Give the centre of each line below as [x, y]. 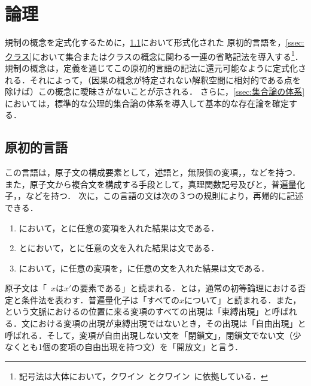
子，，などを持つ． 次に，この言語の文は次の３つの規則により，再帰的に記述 [154, 196]
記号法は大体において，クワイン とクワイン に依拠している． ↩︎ [143, 376]
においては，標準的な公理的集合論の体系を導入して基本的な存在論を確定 [147, 103]
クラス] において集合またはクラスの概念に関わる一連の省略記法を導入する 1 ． [154, 55]
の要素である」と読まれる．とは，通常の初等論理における [185, 288]
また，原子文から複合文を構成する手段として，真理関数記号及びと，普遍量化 [155, 184]
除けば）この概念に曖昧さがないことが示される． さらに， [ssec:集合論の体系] [155, 91]
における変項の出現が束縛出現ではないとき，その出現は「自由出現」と [168, 323]
